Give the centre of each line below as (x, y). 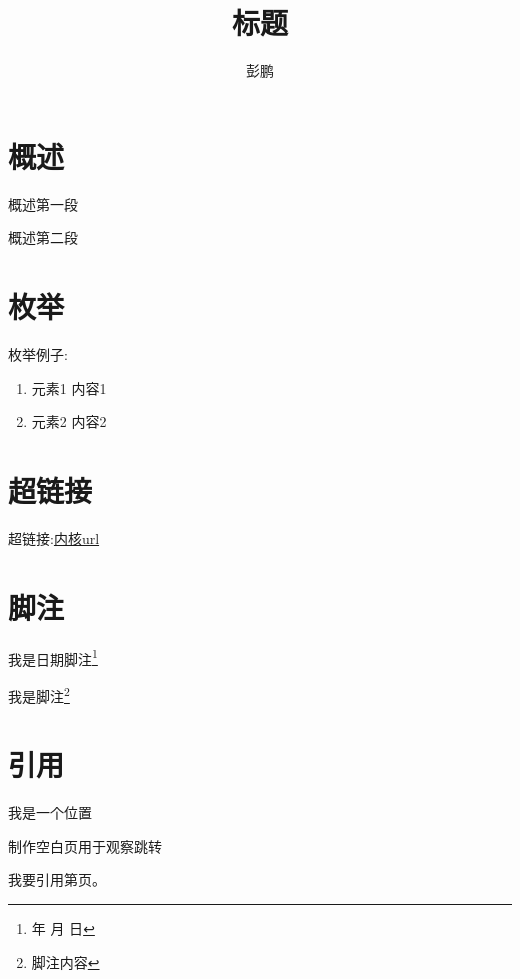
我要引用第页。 (57, 879)
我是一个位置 (50, 812)
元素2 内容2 (69, 421)
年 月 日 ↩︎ (63, 928)
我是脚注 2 (39, 694)
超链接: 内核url (54, 537)
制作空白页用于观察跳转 (85, 845)
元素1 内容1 (69, 387)
